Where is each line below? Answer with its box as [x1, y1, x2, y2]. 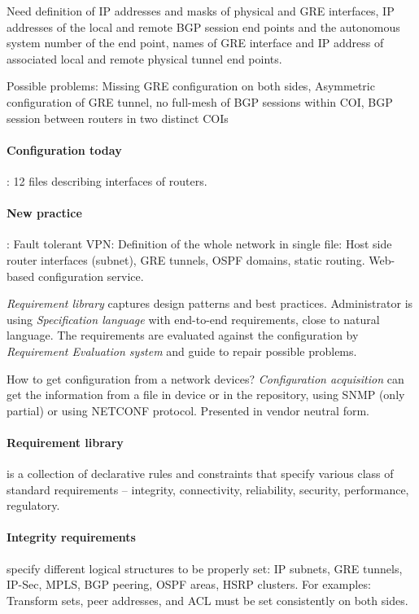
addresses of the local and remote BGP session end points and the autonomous [7, 18, 400, 35]
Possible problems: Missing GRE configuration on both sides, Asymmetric [7, 77, 375, 94]
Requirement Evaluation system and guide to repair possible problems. [7, 342, 357, 359]
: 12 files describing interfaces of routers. [7, 172, 207, 189]
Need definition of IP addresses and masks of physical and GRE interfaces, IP [7, 2, 395, 19]
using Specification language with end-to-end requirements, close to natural [7, 310, 380, 327]
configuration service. [37, 267, 144, 284]
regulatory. [7, 497, 60, 514]
